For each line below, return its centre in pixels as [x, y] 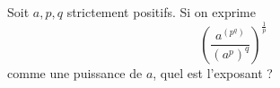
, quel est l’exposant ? [213, 72]
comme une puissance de [75, 72]
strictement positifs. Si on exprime [161, 12]
